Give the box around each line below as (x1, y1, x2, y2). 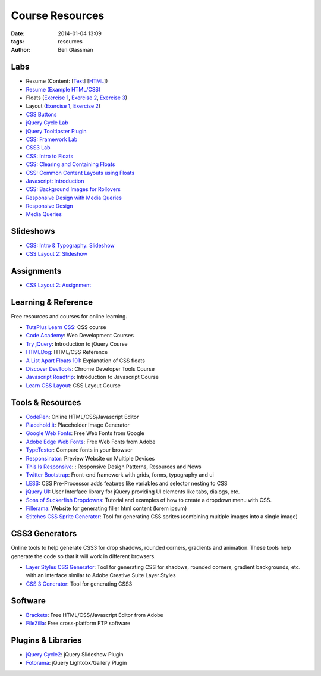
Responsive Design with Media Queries (26, 194, 122, 201)
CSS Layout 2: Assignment (26, 281, 92, 289)
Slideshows (11, 226, 55, 236)
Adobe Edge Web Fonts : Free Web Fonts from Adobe (26, 438, 156, 445)
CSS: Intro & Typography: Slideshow (26, 242, 115, 249)
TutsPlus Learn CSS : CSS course (26, 323, 106, 330)
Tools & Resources (11, 398, 81, 408)
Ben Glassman (58, 46, 93, 54)
